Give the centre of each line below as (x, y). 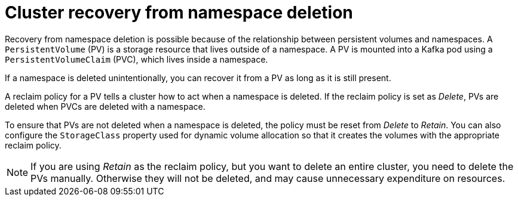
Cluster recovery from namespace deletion (179, 13)
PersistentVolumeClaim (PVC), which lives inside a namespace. (137, 59)
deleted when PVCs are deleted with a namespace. (105, 106)
